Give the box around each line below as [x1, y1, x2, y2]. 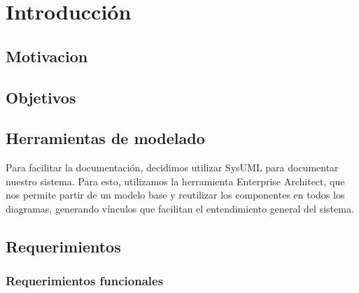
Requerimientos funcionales [6, 272, 164, 290]
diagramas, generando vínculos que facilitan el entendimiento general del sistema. [6, 201, 354, 215]
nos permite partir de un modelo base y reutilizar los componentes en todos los [6, 187, 345, 202]
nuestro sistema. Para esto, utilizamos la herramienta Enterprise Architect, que [6, 173, 345, 188]
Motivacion [6, 45, 88, 66]
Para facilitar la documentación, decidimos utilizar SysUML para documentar [6, 160, 339, 175]
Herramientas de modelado [6, 127, 205, 149]
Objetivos [6, 86, 76, 108]
